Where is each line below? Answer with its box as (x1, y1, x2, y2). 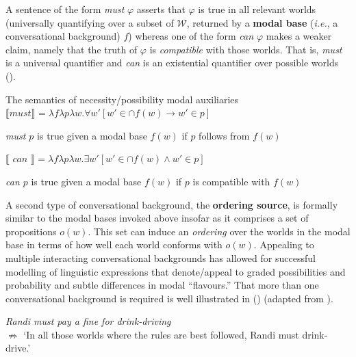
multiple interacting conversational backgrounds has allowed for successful (5, 250, 316, 265)
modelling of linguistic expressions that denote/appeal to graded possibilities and (5, 264, 346, 278)
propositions (5, 224, 57, 238)
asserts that (136, 2, 186, 16)
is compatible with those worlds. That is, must (149, 42, 342, 56)
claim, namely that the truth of (5, 42, 138, 56)
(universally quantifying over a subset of (5, 15, 174, 29)
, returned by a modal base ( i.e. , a (186, 15, 338, 29)
